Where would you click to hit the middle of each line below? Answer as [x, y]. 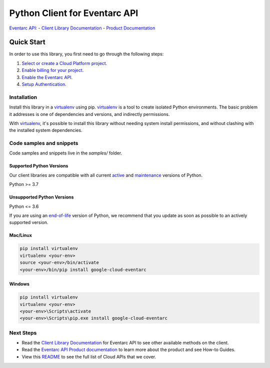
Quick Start [27, 42]
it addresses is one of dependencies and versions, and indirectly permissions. [89, 114]
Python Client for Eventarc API [74, 13]
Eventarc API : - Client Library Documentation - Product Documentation [82, 28]
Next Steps [23, 332]
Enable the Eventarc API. [47, 77]
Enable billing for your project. [53, 70]
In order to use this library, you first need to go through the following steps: [86, 54]
